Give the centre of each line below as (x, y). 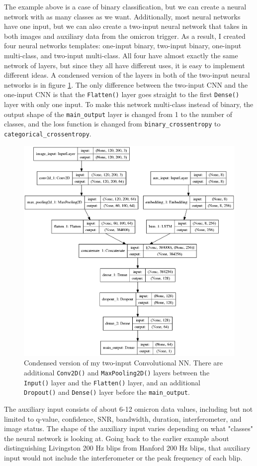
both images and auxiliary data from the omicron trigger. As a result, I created (125, 36)
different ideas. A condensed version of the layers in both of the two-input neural (127, 75)
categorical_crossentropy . (48, 133)
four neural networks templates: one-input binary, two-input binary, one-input (123, 46)
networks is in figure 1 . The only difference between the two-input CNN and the (126, 84)
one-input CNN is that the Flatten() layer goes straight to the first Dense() (122, 94)
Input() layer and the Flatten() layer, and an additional (112, 382)
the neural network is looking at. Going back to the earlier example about (117, 438)
